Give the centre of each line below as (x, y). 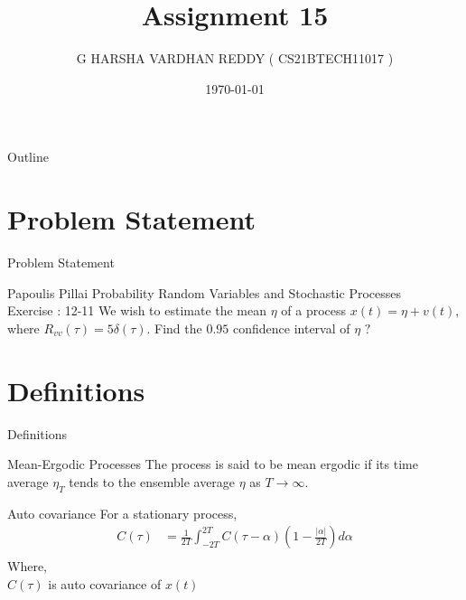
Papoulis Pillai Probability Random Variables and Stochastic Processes (204, 292)
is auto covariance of (105, 583)
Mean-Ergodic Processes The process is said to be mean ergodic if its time (213, 464)
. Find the (174, 328)
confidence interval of (292, 328)
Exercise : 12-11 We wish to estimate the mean (137, 310)
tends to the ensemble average (152, 481)
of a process (314, 310)
